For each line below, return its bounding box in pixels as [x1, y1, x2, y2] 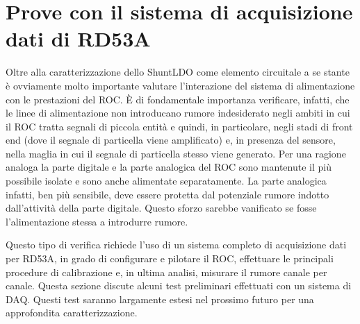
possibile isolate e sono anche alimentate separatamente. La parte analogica [6, 173, 327, 188]
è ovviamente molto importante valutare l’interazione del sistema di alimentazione [6, 78, 355, 92]
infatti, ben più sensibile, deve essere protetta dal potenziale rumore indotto [6, 187, 329, 201]
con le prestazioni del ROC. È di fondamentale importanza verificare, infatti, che [6, 92, 350, 106]
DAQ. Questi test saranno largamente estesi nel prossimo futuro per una [6, 291, 314, 306]
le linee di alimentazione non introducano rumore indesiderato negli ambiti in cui [6, 105, 350, 120]
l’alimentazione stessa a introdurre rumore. [6, 214, 188, 228]
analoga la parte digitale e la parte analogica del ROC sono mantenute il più [6, 160, 332, 174]
